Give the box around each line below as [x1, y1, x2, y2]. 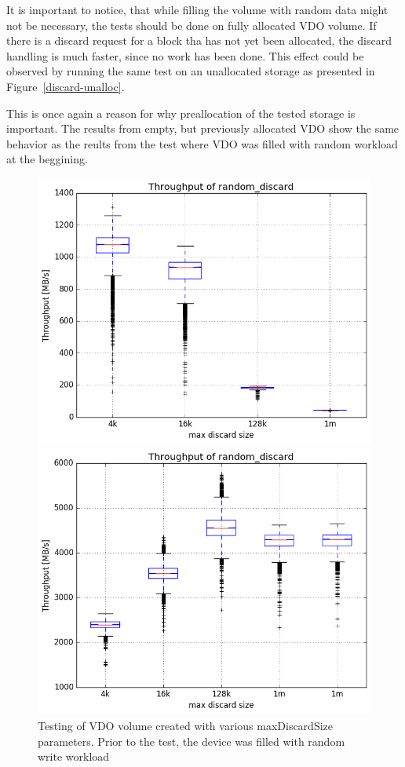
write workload [38, 748, 110, 765]
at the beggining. [6, 151, 88, 167]
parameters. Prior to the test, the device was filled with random [38, 732, 345, 749]
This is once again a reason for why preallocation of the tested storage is [6, 104, 356, 121]
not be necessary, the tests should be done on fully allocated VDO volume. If [6, 16, 377, 33]
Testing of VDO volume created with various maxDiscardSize [38, 718, 333, 733]
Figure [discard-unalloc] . [6, 78, 125, 94]
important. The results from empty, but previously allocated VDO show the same [6, 120, 400, 137]
